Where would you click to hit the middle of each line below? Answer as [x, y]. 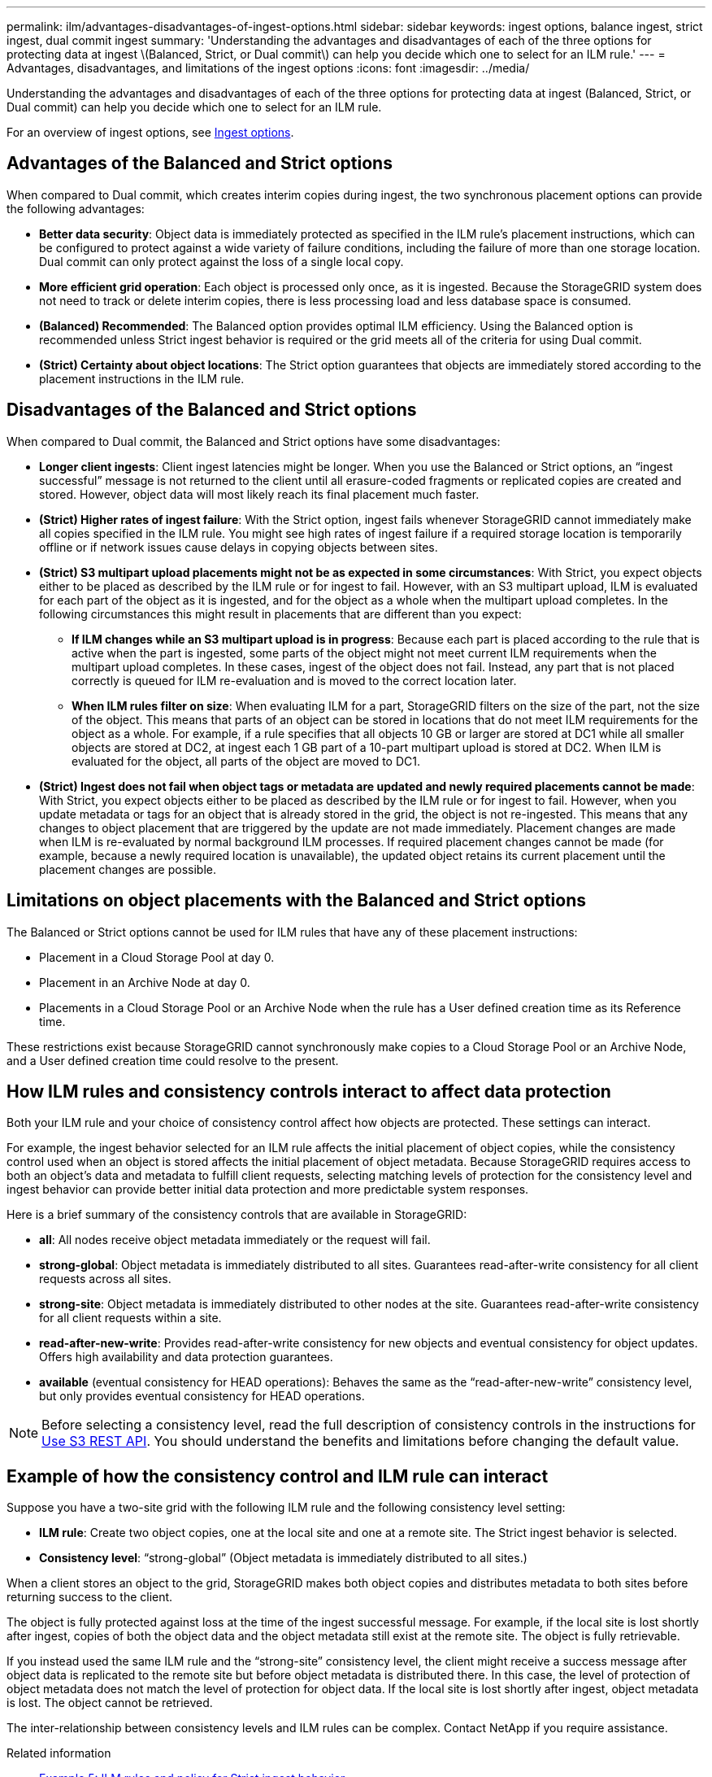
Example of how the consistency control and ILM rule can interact [278, 1476]
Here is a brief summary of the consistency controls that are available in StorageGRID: [237, 1215]
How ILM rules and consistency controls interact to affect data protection [309, 1091]
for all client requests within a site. [130, 1318]
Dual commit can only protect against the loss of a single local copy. [221, 261]
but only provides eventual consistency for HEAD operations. [202, 1396]
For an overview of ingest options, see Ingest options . [150, 132]
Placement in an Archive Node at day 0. [145, 982]
